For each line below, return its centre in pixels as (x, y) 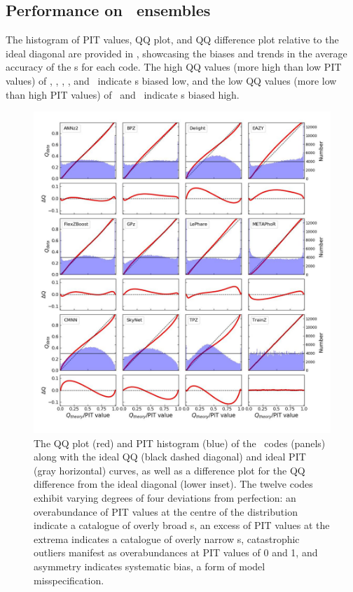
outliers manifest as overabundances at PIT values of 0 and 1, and (176, 552)
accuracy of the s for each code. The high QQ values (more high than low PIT (174, 67)
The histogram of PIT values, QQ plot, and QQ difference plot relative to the (172, 40)
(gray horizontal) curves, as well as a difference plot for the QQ (169, 470)
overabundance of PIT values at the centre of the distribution (166, 511)
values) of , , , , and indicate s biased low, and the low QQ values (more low (171, 80)
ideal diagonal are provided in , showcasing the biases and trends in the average (176, 53)
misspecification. (69, 580)
